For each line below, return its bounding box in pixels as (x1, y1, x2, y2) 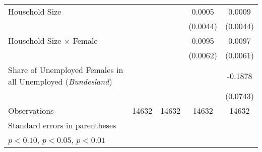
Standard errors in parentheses (8, 119, 116, 131)
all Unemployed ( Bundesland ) (8, 75, 112, 87)
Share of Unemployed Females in (8, 64, 123, 75)
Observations (8, 105, 54, 116)
